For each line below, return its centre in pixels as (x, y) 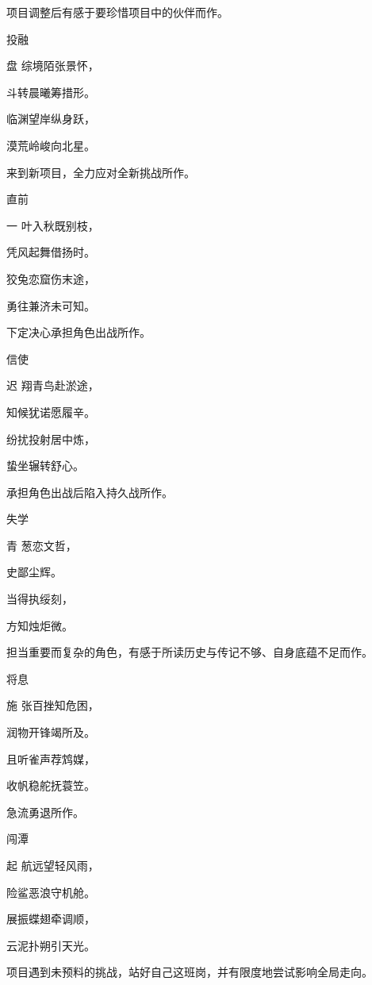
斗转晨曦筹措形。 (51, 92)
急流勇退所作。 (45, 812)
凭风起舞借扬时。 (51, 252)
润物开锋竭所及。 (51, 732)
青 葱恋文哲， (42, 545)
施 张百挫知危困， (53, 705)
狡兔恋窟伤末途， (51, 278)
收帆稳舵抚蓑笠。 (51, 785)
